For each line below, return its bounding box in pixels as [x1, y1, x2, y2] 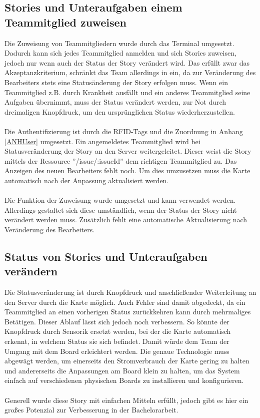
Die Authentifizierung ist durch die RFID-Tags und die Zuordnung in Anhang [4, 126, 243, 136]
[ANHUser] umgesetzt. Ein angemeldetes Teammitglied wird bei [4, 136, 200, 146]
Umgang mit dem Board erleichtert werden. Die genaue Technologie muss [4, 345, 229, 356]
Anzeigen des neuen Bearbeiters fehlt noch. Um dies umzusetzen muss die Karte [4, 165, 250, 176]
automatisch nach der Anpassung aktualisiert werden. [4, 175, 169, 185]
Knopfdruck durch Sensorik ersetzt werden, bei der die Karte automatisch [4, 326, 231, 336]
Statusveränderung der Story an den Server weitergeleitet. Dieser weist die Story [4, 146, 251, 156]
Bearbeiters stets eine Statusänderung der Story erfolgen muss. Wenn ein [4, 77, 228, 87]
